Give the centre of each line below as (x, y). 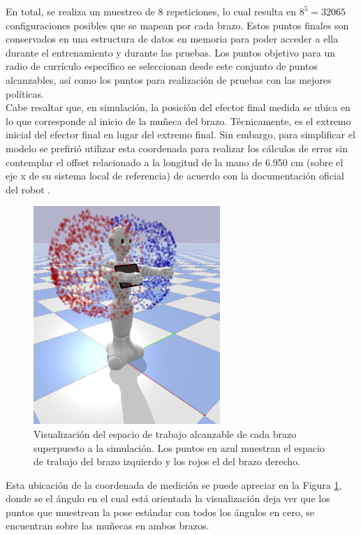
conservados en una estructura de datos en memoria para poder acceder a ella (172, 39)
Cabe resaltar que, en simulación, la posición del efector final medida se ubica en (178, 107)
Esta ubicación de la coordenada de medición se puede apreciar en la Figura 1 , (174, 484)
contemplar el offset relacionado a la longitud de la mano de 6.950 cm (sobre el (175, 162)
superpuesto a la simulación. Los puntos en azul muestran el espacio (179, 447)
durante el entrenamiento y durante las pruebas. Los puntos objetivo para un (171, 52)
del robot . (28, 189)
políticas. (25, 93)
